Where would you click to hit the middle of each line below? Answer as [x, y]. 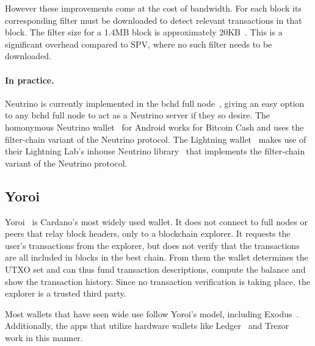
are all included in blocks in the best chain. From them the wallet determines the [157, 257]
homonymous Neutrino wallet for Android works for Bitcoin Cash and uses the [154, 127]
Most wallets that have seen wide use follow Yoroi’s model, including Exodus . [152, 313]
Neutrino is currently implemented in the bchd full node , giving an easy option [155, 103]
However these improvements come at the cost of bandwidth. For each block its [153, 8]
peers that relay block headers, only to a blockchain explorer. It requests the [148, 233]
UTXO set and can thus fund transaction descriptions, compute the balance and [155, 269]
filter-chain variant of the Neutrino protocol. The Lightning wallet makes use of [156, 139]
